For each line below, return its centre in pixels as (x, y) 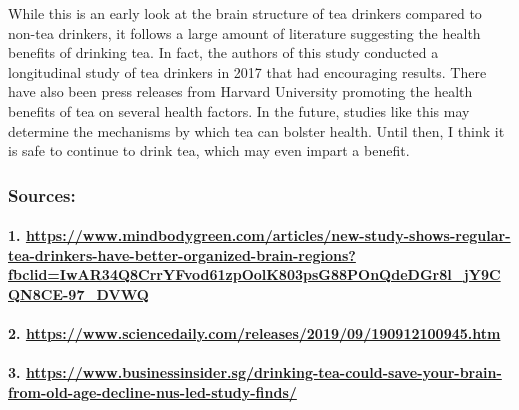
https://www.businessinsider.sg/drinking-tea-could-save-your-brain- (263, 372)
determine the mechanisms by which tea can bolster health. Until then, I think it (256, 130)
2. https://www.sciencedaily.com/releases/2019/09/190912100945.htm (254, 333)
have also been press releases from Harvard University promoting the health (240, 91)
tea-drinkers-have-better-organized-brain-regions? (182, 254)
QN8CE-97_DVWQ (78, 293)
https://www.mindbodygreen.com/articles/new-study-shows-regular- (268, 235)
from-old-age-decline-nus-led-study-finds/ (152, 391)
